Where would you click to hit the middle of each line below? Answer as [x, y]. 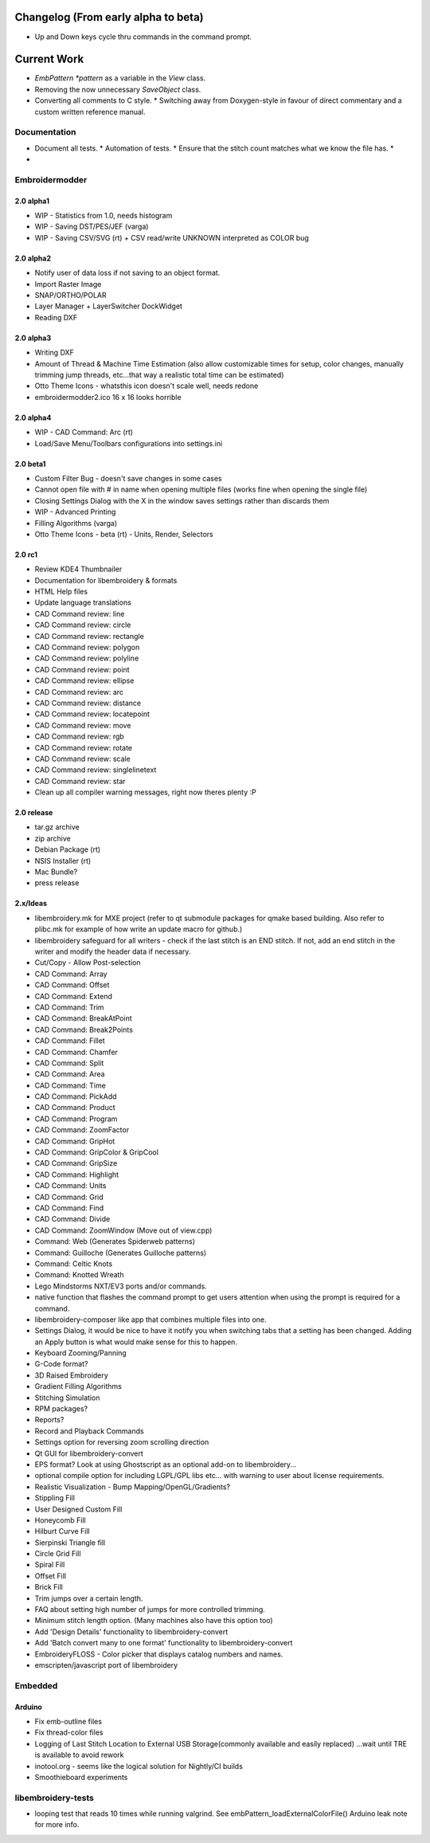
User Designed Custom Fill [78, 1509]
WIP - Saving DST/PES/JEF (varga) [92, 226]
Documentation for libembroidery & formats [106, 580]
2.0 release [34, 813]
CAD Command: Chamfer [76, 1052]
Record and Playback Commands [89, 1431]
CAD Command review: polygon [87, 647]
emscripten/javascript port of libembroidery [106, 1665]
